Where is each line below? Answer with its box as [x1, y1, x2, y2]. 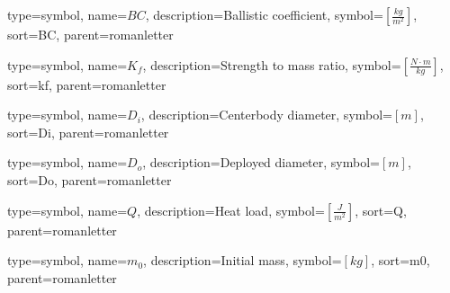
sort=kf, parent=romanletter [7, 75, 166, 93]
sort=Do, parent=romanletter [7, 170, 172, 189]
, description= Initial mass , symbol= [143, 251, 342, 270]
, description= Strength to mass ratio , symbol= [142, 55, 401, 74]
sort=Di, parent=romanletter [7, 122, 169, 141]
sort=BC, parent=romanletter [7, 25, 174, 43]
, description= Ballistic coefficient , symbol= [145, 5, 383, 23]
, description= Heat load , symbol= [137, 200, 325, 219]
